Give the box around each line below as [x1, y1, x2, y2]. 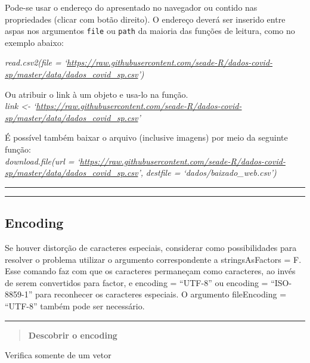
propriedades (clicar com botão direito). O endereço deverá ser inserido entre [5, 13, 286, 25]
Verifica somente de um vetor [5, 349, 111, 361]
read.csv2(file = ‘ [5, 56, 67, 69]
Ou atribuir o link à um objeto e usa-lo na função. [5, 88, 188, 100]
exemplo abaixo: [5, 36, 64, 48]
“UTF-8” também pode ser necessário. [5, 299, 145, 312]
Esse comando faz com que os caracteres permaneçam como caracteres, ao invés [5, 265, 296, 277]
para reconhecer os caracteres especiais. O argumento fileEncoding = [35, 288, 287, 300]
